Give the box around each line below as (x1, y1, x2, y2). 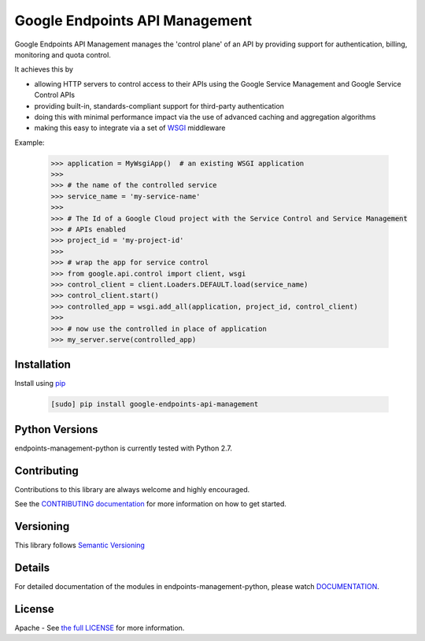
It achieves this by (14, 65, 74, 74)
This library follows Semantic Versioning (14, 540, 146, 550)
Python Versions (14, 422, 98, 436)
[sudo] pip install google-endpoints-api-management (50, 400, 259, 409)
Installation (14, 358, 71, 372)
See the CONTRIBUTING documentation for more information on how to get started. (14, 499, 287, 509)
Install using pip (14, 379, 66, 388)
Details (14, 561, 50, 574)
